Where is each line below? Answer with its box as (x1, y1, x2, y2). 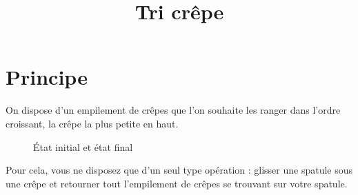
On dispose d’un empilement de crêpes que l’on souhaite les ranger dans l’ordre (6, 103, 341, 117)
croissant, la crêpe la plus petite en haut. (6, 116, 179, 130)
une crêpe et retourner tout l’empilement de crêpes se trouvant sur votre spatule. (6, 176, 348, 190)
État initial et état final (33, 139, 133, 154)
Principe (6, 63, 88, 91)
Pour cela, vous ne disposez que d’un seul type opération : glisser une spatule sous (6, 163, 353, 177)
